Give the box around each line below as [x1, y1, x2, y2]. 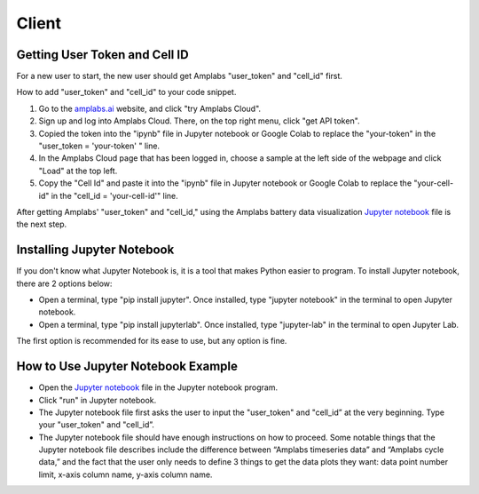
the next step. [16, 219, 67, 230]
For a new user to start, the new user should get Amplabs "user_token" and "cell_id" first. [16, 71, 343, 82]
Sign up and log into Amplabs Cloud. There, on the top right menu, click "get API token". [38, 116, 360, 126]
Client [16, 13, 62, 33]
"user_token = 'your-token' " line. [38, 140, 160, 151]
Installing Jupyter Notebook [16, 243, 175, 258]
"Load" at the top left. [38, 165, 118, 176]
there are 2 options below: [16, 278, 113, 289]
